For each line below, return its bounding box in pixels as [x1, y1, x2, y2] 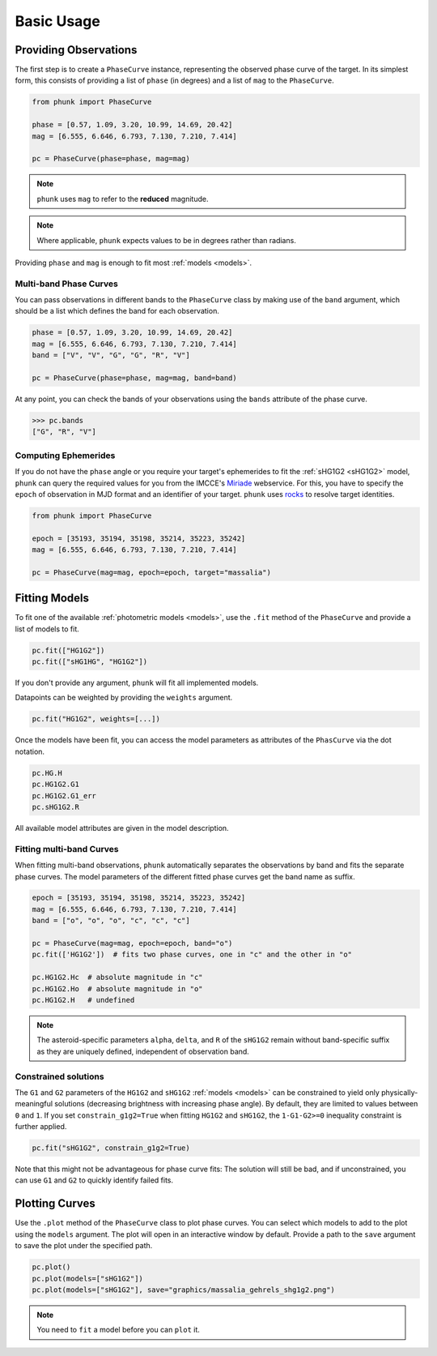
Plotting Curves [15, 1196, 96, 1211]
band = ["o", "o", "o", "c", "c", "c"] [32, 916, 190, 926]
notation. [15, 746, 45, 756]
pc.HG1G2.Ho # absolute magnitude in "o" [32, 984, 203, 993]
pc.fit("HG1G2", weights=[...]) [32, 714, 161, 724]
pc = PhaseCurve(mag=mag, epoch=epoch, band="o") [32, 939, 233, 948]
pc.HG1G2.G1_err [32, 791, 97, 800]
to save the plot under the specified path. [15, 1241, 153, 1251]
